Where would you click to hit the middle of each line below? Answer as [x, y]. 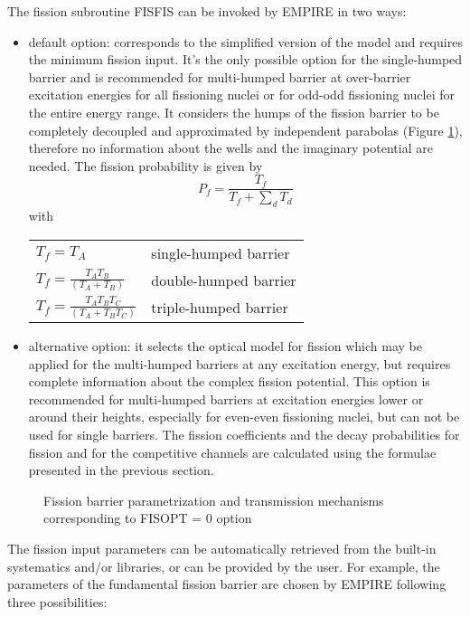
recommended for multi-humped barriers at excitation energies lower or [226, 399]
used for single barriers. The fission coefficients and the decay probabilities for [244, 435]
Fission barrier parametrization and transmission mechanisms [214, 500]
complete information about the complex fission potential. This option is [229, 381]
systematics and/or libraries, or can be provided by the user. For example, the [224, 566]
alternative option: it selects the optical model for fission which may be [225, 346]
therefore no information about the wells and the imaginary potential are [230, 148]
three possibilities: [57, 601]
